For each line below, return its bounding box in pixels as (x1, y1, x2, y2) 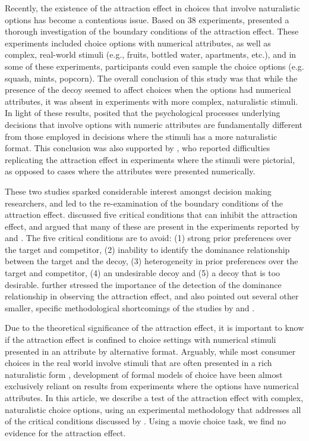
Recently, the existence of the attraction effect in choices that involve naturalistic (5, 2, 300, 14)
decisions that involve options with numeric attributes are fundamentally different (5, 118, 302, 130)
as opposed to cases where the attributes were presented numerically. (5, 165, 256, 177)
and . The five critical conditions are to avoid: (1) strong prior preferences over (5, 232, 292, 244)
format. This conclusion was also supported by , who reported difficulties (5, 142, 270, 154)
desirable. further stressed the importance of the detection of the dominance (5, 278, 282, 290)
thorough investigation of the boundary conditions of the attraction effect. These (5, 25, 299, 37)
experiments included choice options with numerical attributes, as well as (5, 36, 271, 49)
